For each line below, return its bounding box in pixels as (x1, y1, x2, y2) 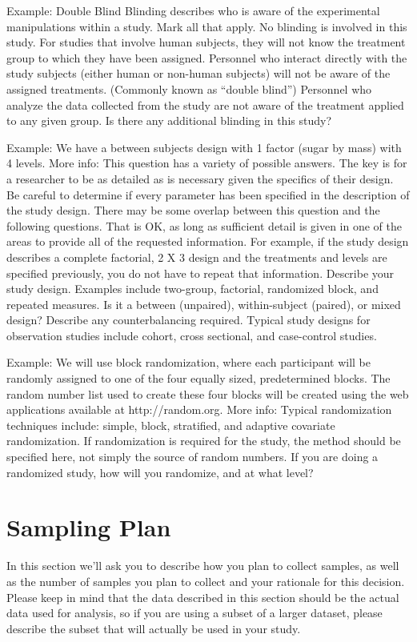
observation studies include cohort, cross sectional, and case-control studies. (6, 327, 377, 343)
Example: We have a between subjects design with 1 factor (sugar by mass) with (6, 138, 402, 155)
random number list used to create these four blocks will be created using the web (6, 385, 409, 402)
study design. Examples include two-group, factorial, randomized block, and (6, 280, 379, 297)
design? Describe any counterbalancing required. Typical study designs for (6, 311, 371, 328)
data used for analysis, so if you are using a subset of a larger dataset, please (6, 604, 383, 621)
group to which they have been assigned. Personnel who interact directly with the (6, 49, 407, 66)
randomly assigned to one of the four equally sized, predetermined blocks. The (6, 370, 391, 387)
